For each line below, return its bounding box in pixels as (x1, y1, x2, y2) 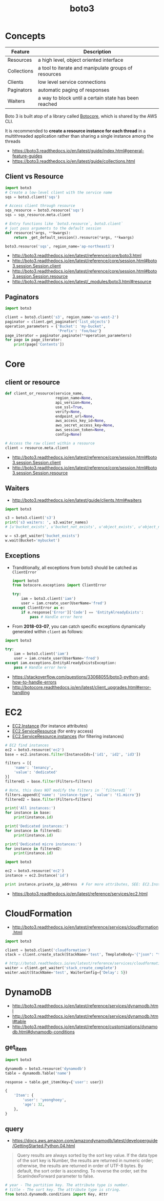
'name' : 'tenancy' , (14, 765, 54, 770)
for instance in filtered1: (5, 828, 62, 833)
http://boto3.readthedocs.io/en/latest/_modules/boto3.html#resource (12, 279, 152, 285)
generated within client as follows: (12, 628, 83, 635)
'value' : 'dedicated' (14, 770, 58, 775)
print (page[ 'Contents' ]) (14, 342, 64, 347)
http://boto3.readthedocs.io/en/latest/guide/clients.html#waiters (12, 497, 142, 503)
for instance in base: (5, 810, 51, 815)
